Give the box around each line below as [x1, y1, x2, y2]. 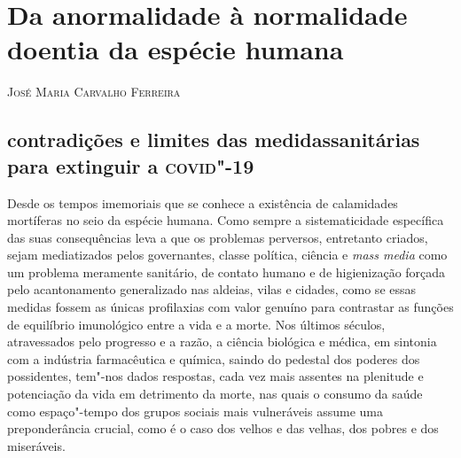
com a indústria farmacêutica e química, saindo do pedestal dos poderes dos [7, 349, 420, 368]
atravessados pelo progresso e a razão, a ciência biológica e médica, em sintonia [7, 332, 437, 351]
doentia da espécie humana [7, 31, 344, 67]
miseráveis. [7, 436, 66, 454]
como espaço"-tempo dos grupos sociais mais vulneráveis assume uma [7, 401, 383, 420]
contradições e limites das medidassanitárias [7, 126, 420, 153]
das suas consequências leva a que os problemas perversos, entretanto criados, [7, 228, 428, 246]
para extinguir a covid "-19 [7, 151, 254, 179]
